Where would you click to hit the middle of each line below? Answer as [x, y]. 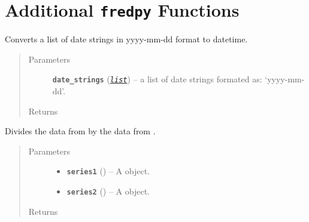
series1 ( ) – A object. [108, 171]
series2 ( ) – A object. [108, 191]
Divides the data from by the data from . [80, 131]
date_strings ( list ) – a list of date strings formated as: [157, 79]
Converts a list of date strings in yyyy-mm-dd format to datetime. [126, 39]
